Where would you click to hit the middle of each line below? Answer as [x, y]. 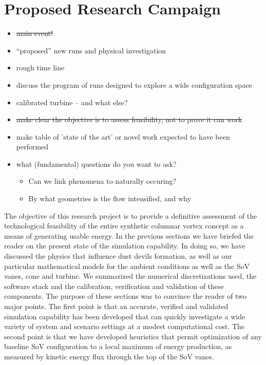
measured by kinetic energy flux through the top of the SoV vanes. [109, 356]
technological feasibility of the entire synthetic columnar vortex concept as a [124, 226]
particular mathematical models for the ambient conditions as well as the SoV [127, 266]
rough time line [40, 68]
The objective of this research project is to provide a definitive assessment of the [131, 215]
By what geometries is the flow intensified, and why [110, 198]
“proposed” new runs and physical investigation [91, 50]
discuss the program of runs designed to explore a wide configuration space [134, 84]
